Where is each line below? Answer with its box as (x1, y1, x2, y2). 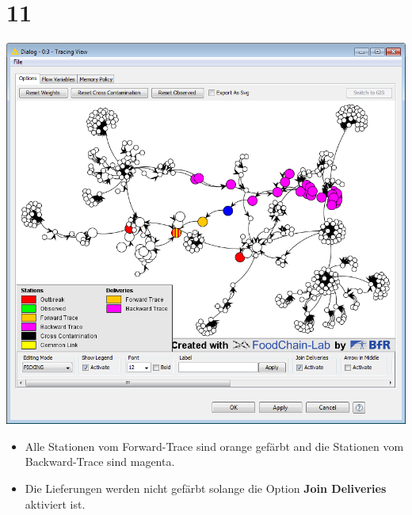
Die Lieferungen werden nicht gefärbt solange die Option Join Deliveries (25, 479, 387, 496)
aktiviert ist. (25, 495, 86, 512)
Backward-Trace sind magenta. (25, 453, 175, 470)
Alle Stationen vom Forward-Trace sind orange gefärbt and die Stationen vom (25, 437, 404, 454)
